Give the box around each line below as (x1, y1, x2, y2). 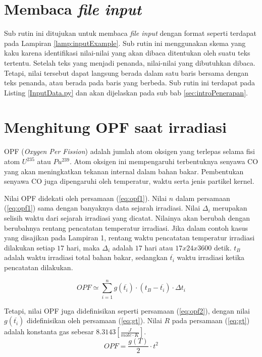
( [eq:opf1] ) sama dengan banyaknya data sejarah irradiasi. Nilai (4, 202, 200, 213)
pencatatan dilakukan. (4, 262, 73, 272)
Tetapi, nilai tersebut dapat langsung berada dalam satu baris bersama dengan (4, 67, 248, 78)
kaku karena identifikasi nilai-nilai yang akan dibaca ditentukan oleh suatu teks (4, 47, 250, 58)
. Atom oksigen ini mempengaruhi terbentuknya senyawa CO (69, 156, 258, 166)
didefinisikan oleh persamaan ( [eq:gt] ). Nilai (27, 315, 162, 326)
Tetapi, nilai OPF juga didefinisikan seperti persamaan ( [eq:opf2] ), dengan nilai (4, 305, 250, 316)
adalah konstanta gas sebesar (4, 326, 94, 337)
